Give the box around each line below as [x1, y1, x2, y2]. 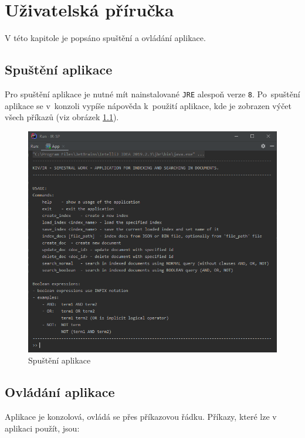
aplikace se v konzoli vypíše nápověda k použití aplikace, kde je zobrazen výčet [5, 99, 292, 111]
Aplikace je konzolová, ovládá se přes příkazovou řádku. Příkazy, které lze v [5, 410, 277, 423]
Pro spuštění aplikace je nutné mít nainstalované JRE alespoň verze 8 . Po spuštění [5, 87, 300, 100]
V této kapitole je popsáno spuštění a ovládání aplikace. [5, 32, 206, 44]
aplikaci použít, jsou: [5, 422, 80, 434]
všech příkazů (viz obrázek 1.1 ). [5, 111, 119, 123]
